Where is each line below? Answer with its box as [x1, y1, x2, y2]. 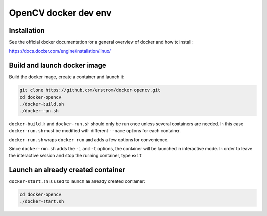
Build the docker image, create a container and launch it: [9, 74, 125, 80]
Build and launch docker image [9, 61, 106, 70]
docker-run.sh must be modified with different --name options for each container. [9, 127, 181, 133]
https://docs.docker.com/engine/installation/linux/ [9, 48, 111, 54]
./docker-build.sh [19, 101, 64, 107]
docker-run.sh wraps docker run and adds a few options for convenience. [9, 137, 169, 143]
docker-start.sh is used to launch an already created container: [9, 178, 145, 184]
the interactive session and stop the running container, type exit [9, 153, 142, 159]
